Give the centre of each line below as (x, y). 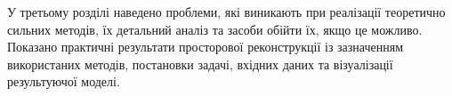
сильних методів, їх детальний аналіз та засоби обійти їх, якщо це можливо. (215, 29)
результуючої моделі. (64, 81)
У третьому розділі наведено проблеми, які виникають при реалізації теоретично (226, 12)
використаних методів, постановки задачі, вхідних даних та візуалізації (200, 64)
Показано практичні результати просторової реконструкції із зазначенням (206, 47)
